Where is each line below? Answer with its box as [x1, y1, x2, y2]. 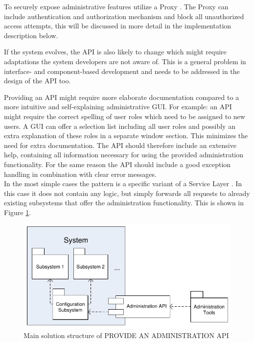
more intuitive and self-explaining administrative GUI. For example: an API [4, 101, 232, 112]
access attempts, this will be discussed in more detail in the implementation [4, 21, 231, 31]
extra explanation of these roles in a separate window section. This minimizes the [4, 130, 248, 141]
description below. [4, 30, 58, 40]
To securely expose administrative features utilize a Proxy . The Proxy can [4, 1, 229, 11]
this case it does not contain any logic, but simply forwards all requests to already [4, 188, 250, 198]
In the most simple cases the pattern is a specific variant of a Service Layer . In [4, 178, 242, 189]
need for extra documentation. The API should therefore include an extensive [4, 140, 236, 150]
